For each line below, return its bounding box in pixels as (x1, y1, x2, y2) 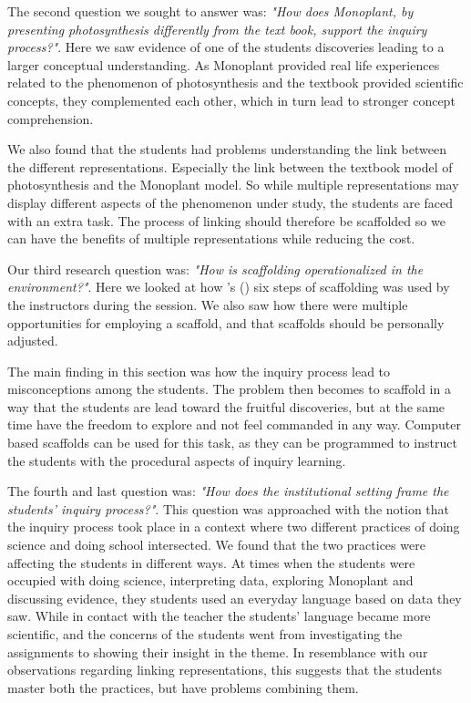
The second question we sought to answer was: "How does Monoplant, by (7, 2, 414, 20)
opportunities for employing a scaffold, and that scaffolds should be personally (7, 313, 445, 332)
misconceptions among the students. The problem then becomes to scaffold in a (7, 379, 451, 398)
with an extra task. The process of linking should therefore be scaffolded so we (7, 211, 445, 230)
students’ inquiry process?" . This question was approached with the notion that (7, 499, 450, 518)
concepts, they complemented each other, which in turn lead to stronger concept (7, 90, 456, 109)
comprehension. (7, 109, 94, 128)
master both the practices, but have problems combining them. (7, 677, 359, 697)
